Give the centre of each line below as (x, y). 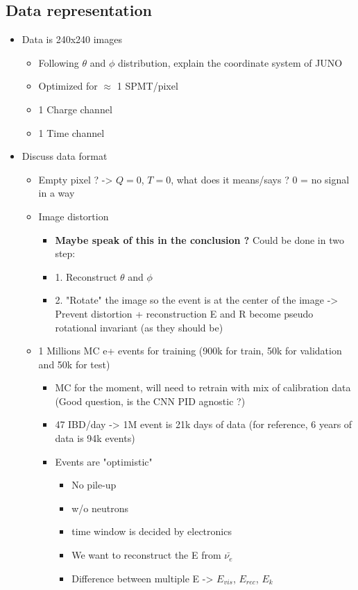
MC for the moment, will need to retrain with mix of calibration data (203, 387)
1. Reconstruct (86, 276)
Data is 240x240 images (72, 39)
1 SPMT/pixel (147, 86)
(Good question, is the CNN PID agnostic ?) (150, 401)
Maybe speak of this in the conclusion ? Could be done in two (199, 239)
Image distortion (74, 216)
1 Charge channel (75, 109)
